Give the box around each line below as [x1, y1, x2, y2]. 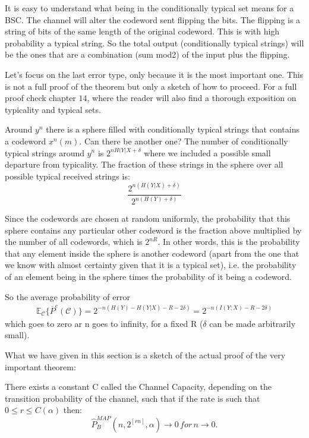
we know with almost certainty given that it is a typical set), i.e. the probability [5, 259, 297, 271]
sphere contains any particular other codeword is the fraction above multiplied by [5, 223, 302, 236]
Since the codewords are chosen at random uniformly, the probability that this [5, 212, 291, 225]
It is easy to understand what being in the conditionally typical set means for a [5, 2, 294, 14]
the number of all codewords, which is [5, 235, 143, 248]
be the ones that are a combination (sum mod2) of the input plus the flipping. [5, 48, 290, 61]
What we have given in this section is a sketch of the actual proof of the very [5, 348, 286, 361]
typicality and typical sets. [5, 103, 101, 115]
